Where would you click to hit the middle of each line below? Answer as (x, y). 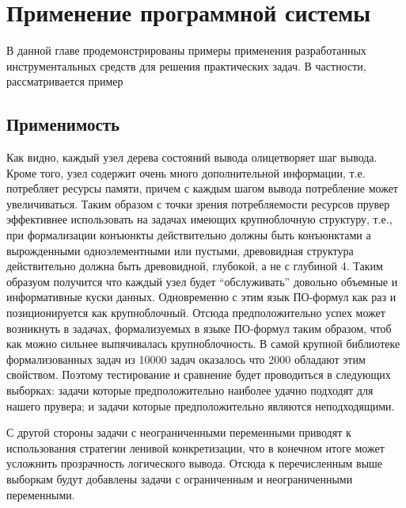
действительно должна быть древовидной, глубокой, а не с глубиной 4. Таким (195, 266)
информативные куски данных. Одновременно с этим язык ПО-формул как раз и (201, 297)
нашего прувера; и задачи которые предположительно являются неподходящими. (201, 405)
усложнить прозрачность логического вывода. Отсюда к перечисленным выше (195, 463)
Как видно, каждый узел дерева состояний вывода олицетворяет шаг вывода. (192, 157)
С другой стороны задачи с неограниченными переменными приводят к (179, 432)
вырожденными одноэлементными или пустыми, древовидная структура (180, 250)
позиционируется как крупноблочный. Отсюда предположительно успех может (196, 313)
